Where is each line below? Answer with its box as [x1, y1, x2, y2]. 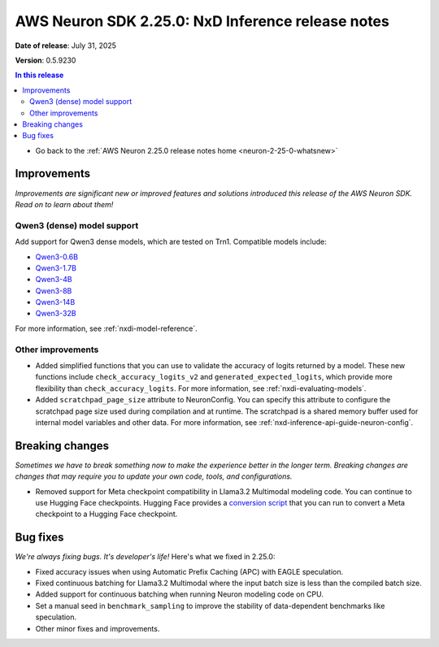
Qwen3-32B [35, 309, 76, 319]
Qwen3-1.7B [35, 263, 77, 272]
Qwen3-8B [35, 285, 72, 296]
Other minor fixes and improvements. [35, 623, 160, 633]
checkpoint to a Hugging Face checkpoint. [35, 509, 178, 519]
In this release [15, 70, 64, 80]
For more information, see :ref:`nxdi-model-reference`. [15, 323, 198, 333]
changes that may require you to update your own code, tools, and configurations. [15, 471, 293, 481]
